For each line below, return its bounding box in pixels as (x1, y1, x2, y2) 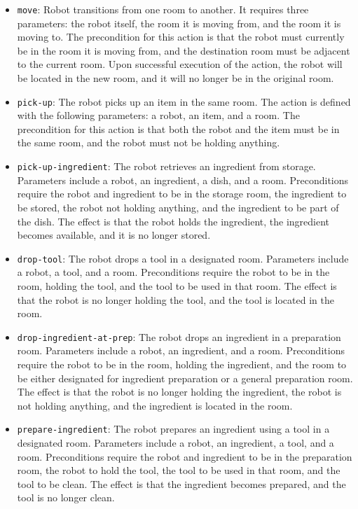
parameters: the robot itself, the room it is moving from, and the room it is (17, 15, 341, 30)
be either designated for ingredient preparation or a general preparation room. (17, 370, 353, 385)
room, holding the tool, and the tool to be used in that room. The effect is (17, 278, 337, 293)
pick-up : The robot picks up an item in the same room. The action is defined (17, 94, 351, 109)
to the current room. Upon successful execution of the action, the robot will (17, 57, 343, 71)
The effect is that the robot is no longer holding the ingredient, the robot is (17, 384, 342, 399)
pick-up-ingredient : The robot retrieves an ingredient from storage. (17, 159, 316, 174)
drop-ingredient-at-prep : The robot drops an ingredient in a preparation (17, 329, 341, 344)
